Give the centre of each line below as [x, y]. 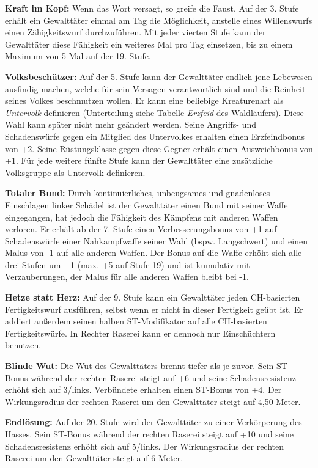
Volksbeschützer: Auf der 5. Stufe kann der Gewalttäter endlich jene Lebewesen [159, 76]
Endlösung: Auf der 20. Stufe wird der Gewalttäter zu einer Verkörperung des [153, 422]
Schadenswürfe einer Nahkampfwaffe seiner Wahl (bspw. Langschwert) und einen [156, 240]
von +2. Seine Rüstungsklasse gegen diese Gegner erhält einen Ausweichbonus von [159, 148]
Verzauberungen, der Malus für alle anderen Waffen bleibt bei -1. [127, 276]
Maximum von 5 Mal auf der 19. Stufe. [78, 56]
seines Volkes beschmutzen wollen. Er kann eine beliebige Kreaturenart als [144, 101]
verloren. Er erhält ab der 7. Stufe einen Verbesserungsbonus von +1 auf [141, 229]
